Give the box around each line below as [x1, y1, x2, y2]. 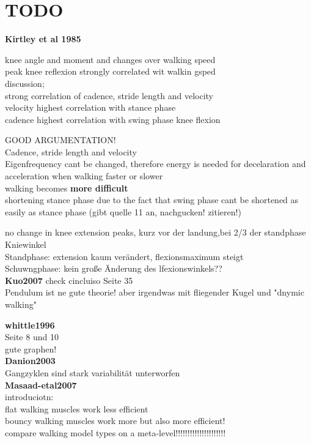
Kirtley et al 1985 [5, 32, 81, 45]
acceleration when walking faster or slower [5, 169, 163, 182]
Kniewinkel [5, 238, 46, 251]
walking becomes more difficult [5, 181, 128, 194]
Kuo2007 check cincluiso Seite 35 [5, 274, 133, 286]
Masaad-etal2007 [5, 378, 77, 391]
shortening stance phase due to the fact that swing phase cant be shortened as [5, 193, 299, 206]
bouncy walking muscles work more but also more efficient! [5, 414, 225, 427]
